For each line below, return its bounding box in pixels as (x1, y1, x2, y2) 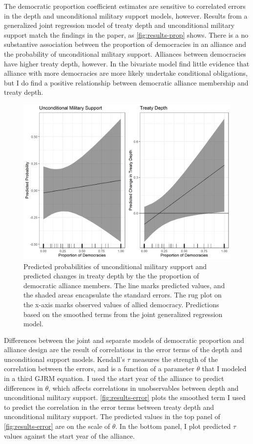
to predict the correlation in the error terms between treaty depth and (4, 402, 214, 412)
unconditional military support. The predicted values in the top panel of (4, 411, 220, 422)
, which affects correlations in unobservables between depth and (48, 382, 239, 393)
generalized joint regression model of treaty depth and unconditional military (4, 20, 235, 30)
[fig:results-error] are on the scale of (4, 421, 110, 431)
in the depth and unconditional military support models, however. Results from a (4, 10, 248, 21)
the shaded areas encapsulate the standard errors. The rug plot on (23, 290, 222, 300)
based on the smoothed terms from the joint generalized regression (23, 309, 223, 319)
